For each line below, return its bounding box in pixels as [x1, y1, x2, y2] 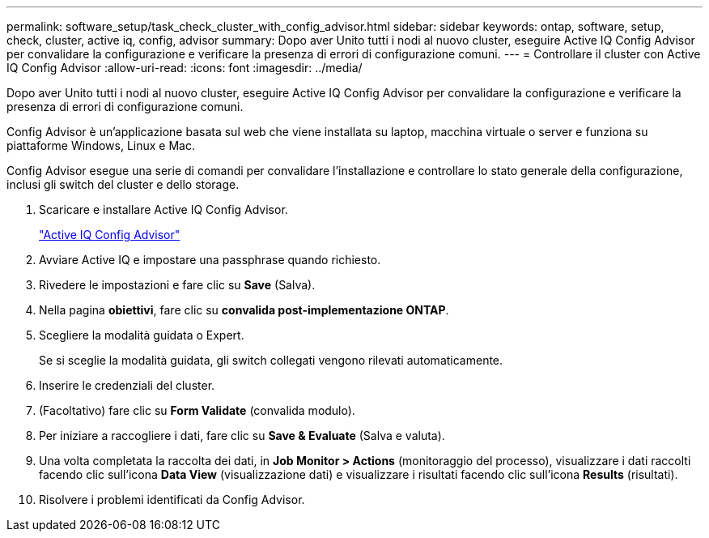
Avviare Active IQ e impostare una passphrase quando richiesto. [39, 253, 381, 267]
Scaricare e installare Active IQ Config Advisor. [39, 203, 288, 216]
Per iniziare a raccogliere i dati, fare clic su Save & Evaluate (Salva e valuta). [39, 429, 445, 442]
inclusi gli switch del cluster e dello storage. [6, 177, 240, 191]
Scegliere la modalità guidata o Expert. [39, 328, 244, 342]
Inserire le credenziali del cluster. [39, 378, 215, 392]
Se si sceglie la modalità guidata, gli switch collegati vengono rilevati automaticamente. [39, 353, 503, 367]
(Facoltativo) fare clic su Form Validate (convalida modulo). [39, 403, 355, 417]
